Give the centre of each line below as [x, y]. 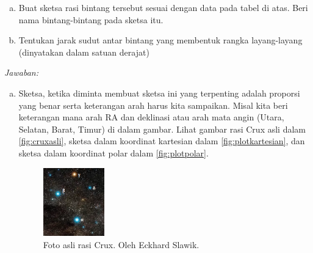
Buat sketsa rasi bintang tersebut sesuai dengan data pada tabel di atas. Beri [163, 7]
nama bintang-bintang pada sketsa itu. [91, 19]
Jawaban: [21, 72]
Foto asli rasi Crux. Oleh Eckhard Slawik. [121, 245]
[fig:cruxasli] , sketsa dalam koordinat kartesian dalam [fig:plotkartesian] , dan [162, 141]
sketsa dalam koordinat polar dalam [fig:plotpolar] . [113, 152]
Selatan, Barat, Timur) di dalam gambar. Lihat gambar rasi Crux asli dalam [162, 129]
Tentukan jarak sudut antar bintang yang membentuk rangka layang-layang [160, 40]
